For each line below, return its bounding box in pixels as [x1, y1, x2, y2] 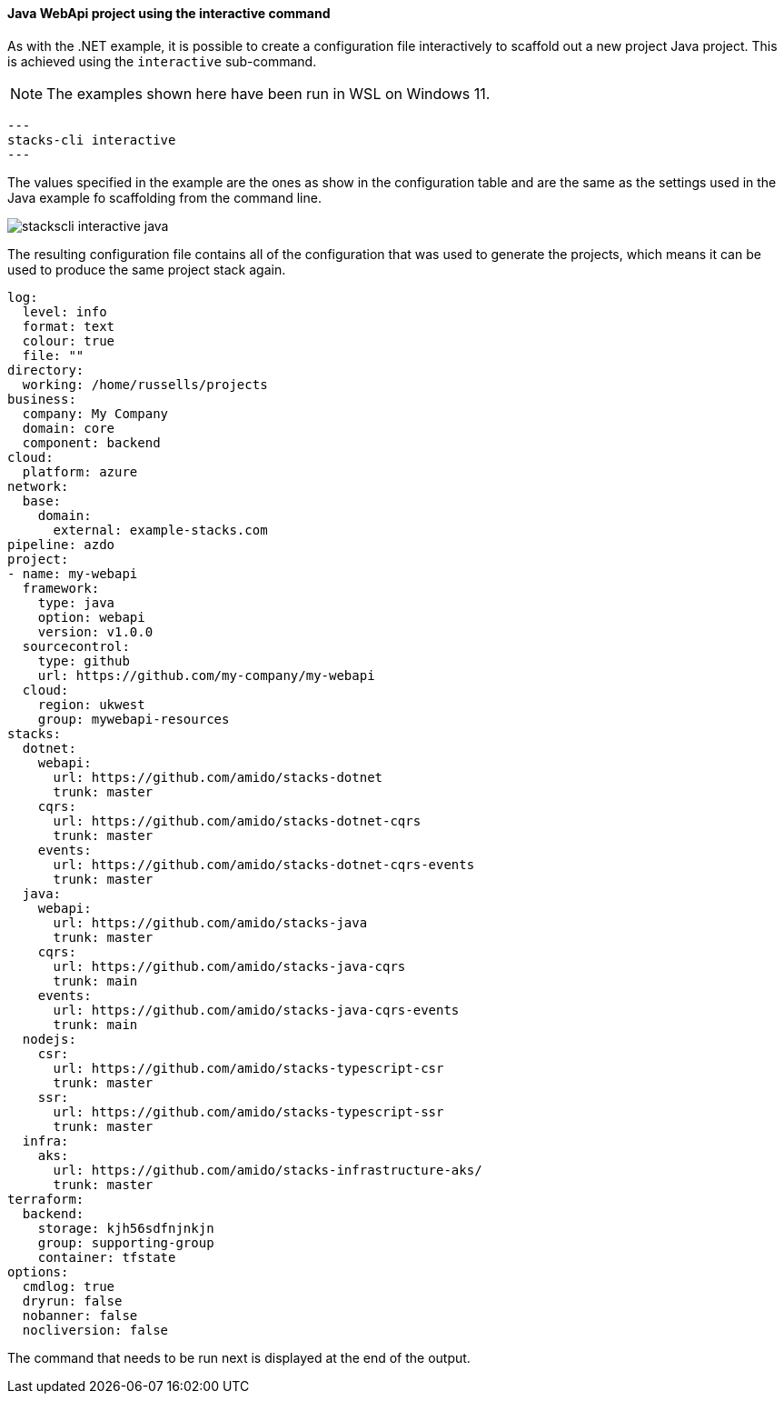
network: [7, 478, 69, 494]
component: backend [22, 435, 161, 450]
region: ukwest [37, 696, 145, 712]
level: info [22, 304, 107, 319]
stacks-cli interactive [7, 132, 176, 147]
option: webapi [37, 609, 145, 625]
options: [7, 1264, 69, 1279]
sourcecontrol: [22, 638, 130, 654]
